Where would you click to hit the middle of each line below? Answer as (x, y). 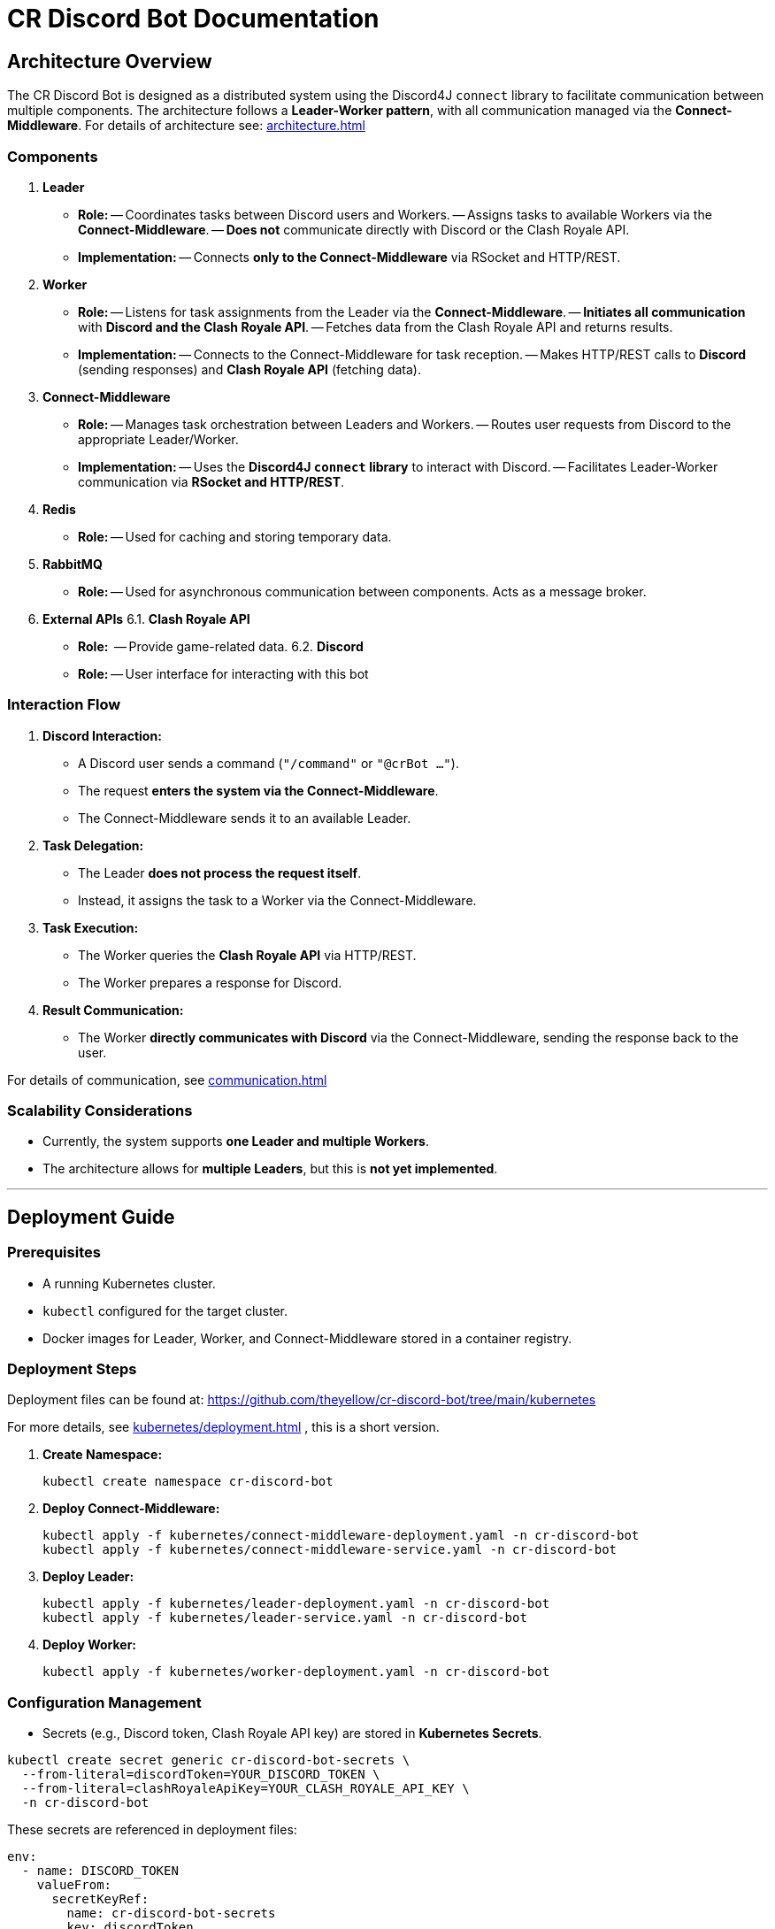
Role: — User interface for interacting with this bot (223, 673)
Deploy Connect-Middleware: (131, 1509)
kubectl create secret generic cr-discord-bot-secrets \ (209, 1760)
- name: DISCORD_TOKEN (100, 1871)
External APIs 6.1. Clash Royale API (146, 619)
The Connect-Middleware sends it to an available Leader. (245, 818)
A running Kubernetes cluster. (129, 1283)
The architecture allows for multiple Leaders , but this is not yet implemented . (270, 1169)
